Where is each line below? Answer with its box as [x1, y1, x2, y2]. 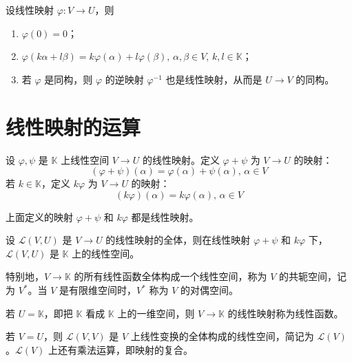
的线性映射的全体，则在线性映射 [105, 233, 251, 247]
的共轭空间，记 [279, 269, 347, 284]
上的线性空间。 [72, 246, 140, 260]
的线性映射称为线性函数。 [227, 306, 344, 320]
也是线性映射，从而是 [165, 72, 262, 86]
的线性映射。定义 [142, 152, 220, 167]
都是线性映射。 [131, 209, 199, 224]
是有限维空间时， [59, 283, 137, 297]
